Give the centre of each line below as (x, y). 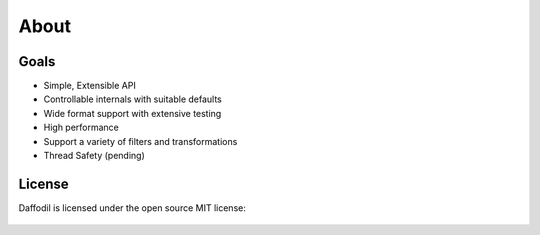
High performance (81, 127)
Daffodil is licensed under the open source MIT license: (132, 207)
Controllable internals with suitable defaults (132, 99)
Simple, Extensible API (90, 86)
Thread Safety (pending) (94, 156)
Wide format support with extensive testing (132, 113)
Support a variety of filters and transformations (140, 141)
